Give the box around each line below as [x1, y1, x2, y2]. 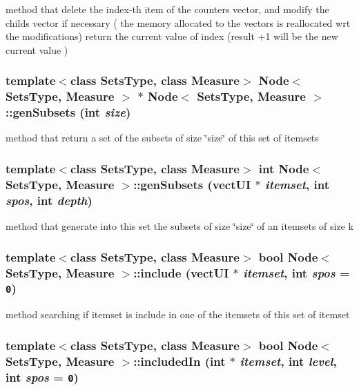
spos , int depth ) [6, 191, 93, 208]
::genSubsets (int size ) [6, 104, 131, 121]
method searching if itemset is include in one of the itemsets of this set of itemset [6, 307, 350, 322]
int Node [258, 159, 309, 177]
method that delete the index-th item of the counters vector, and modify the [6, 2, 329, 16]
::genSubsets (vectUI [133, 175, 251, 193]
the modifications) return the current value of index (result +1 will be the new [6, 29, 338, 43]
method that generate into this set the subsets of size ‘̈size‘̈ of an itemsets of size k [6, 219, 353, 233]
